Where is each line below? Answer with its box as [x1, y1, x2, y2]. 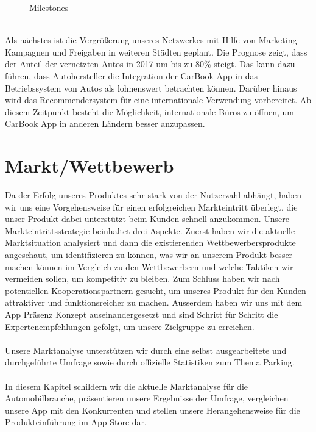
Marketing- [258, 34, 300, 46]
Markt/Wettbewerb [5, 153, 174, 178]
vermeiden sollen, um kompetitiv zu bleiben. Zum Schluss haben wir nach [5, 272, 280, 285]
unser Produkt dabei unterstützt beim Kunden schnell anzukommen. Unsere [5, 212, 289, 225]
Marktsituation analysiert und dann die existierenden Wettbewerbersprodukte [5, 236, 296, 249]
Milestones [29, 1, 69, 13]
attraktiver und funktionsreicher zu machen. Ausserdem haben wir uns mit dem [5, 296, 303, 309]
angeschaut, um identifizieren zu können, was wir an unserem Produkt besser [5, 248, 293, 261]
